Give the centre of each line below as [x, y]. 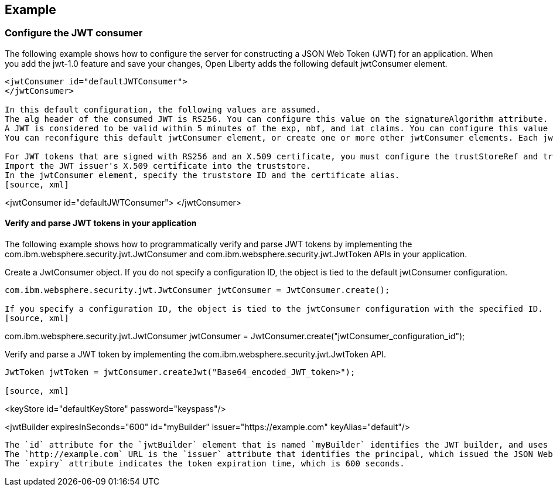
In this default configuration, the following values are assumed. [163, 109]
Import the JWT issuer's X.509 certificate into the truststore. [158, 166]
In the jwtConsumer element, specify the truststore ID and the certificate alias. [202, 175]
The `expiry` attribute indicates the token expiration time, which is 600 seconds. [205, 464]
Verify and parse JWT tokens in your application [101, 223]
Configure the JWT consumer [74, 33]
